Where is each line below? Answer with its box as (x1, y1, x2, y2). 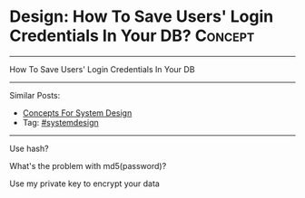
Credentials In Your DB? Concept (9, 25, 255, 46)
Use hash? (9, 143, 49, 154)
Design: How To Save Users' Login (9, 6, 274, 27)
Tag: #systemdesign (22, 117, 99, 127)
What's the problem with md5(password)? (9, 160, 167, 171)
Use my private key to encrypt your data (9, 178, 161, 189)
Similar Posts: (9, 90, 61, 100)
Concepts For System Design (22, 107, 133, 118)
